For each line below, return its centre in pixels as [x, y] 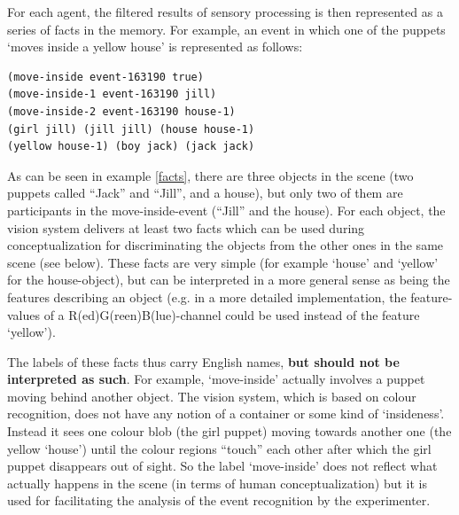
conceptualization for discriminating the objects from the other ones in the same [226, 245]
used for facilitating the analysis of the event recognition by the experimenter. [219, 500]
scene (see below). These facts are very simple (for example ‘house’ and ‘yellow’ [223, 262]
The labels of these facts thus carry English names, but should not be [203, 361]
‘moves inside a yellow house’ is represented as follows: [155, 47]
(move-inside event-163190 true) [105, 77]
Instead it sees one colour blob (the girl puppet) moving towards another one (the [229, 431]
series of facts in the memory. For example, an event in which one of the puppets [226, 29]
